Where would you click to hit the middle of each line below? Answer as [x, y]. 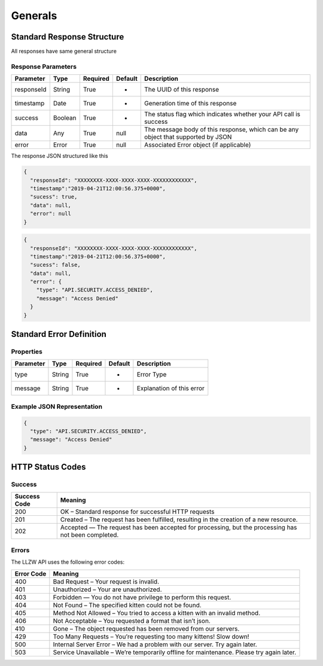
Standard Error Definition [59, 334]
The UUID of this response [182, 90]
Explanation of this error [170, 388]
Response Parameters [44, 66]
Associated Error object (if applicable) [198, 145]
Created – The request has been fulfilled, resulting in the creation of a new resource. [179, 519]
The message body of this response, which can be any [222, 130]
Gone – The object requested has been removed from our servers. [146, 628]
